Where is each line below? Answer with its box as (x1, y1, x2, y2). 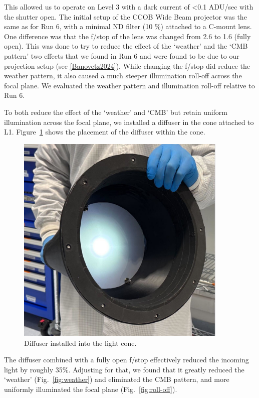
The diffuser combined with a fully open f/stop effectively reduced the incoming (4, 354, 249, 365)
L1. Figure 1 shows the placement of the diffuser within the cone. (4, 126, 205, 137)
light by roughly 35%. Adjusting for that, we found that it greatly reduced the (4, 364, 244, 374)
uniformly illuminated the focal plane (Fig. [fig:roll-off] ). (4, 384, 177, 394)
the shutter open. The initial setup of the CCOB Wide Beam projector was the (4, 11, 247, 22)
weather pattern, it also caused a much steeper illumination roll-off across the (4, 70, 242, 81)
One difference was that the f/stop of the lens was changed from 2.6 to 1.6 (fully (4, 31, 251, 41)
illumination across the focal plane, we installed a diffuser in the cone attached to (4, 116, 254, 127)
